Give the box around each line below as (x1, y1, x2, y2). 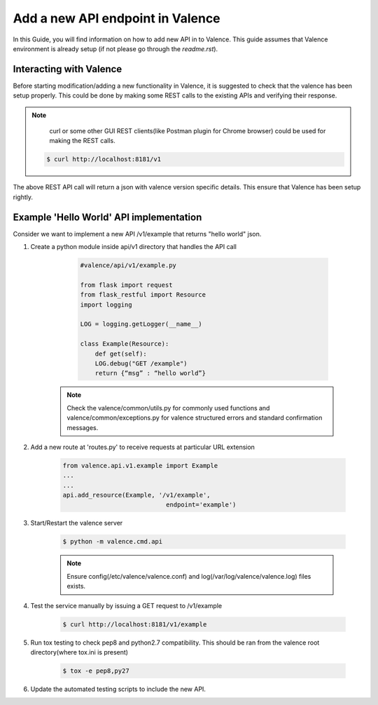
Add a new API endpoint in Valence (13, 11, 220, 26)
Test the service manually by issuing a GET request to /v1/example (30, 601, 223, 610)
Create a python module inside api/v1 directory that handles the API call (30, 243, 237, 251)
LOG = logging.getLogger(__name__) (80, 320, 202, 328)
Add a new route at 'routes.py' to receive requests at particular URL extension (30, 443, 255, 451)
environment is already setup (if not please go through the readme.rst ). (13, 44, 218, 53)
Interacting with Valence (13, 63, 122, 75)
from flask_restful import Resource (80, 291, 206, 299)
